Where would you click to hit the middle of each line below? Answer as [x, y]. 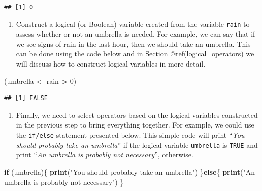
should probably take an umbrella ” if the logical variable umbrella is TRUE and [137, 145]
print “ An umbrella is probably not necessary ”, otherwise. [105, 155]
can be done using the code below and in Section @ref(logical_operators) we [135, 54]
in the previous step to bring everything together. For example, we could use [135, 125]
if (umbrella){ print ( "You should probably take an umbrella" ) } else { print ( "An [129, 171]
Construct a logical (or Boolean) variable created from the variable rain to [133, 24]
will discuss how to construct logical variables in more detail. [111, 64]
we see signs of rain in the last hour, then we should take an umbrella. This [133, 43]
